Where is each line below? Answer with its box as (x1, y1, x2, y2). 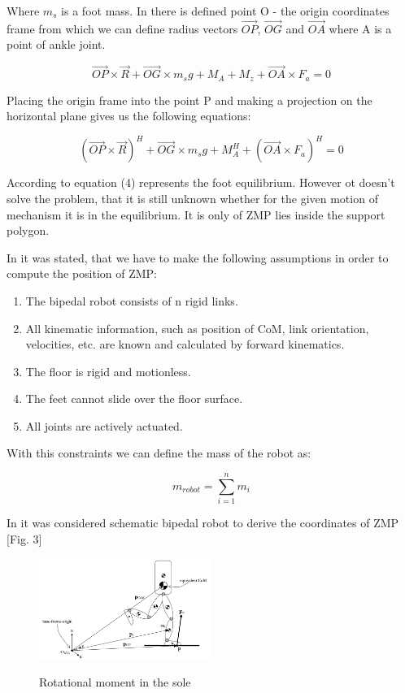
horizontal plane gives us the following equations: (7, 107, 251, 124)
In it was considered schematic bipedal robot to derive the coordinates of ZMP (7, 514, 399, 531)
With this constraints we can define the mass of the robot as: (7, 444, 311, 461)
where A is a (329, 19, 392, 37)
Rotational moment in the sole (39, 674, 191, 691)
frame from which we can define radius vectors (7, 19, 238, 37)
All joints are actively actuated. (25, 417, 183, 434)
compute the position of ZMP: (7, 265, 158, 282)
